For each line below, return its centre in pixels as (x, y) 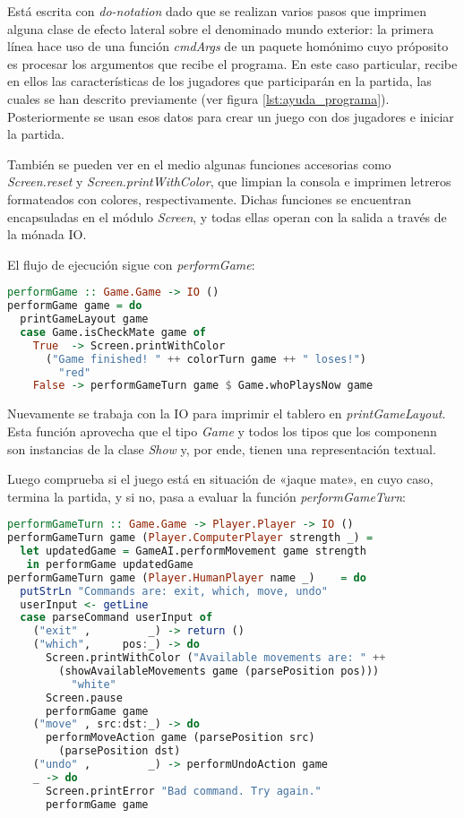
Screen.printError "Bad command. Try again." (183, 791)
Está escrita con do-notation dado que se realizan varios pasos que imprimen (217, 11)
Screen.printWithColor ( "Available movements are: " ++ (215, 658)
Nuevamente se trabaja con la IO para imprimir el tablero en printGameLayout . (227, 413)
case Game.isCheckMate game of (113, 332)
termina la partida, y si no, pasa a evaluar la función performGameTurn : (206, 496)
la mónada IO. (47, 234)
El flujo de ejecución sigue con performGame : (131, 264)
